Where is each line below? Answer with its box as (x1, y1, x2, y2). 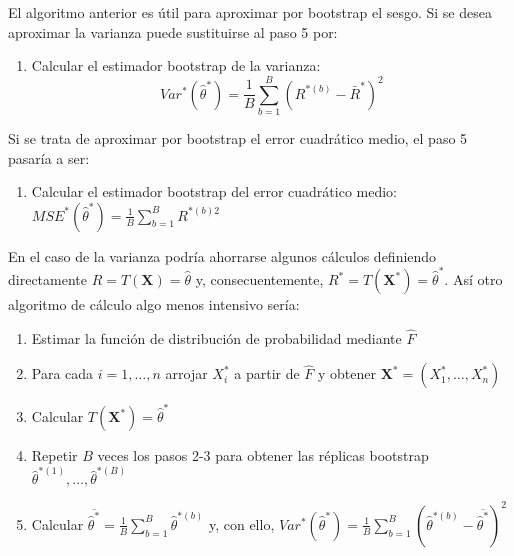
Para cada (31, 363, 94, 384)
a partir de (234, 363, 300, 384)
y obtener (318, 363, 377, 384)
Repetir (31, 445, 78, 466)
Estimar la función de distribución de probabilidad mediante (31, 327, 402, 348)
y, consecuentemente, (195, 269, 324, 289)
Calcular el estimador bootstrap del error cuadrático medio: (31, 181, 398, 202)
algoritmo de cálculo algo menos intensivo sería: (8, 294, 300, 314)
